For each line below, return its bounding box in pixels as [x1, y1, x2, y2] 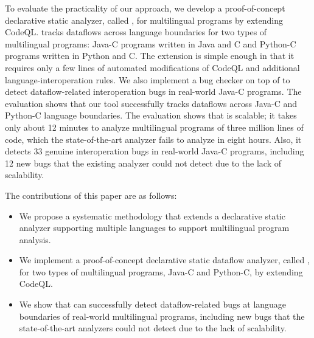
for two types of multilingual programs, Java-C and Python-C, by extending [19, 265, 303, 278]
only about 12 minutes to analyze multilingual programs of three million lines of [5, 120, 304, 133]
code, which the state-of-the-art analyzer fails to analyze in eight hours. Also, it [5, 133, 302, 145]
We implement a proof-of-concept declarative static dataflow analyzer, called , [19, 253, 310, 266]
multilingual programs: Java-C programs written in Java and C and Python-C [5, 37, 296, 50]
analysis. [19, 233, 51, 246]
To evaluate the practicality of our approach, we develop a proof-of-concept [5, 2, 285, 14]
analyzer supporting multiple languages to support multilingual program [19, 221, 290, 234]
